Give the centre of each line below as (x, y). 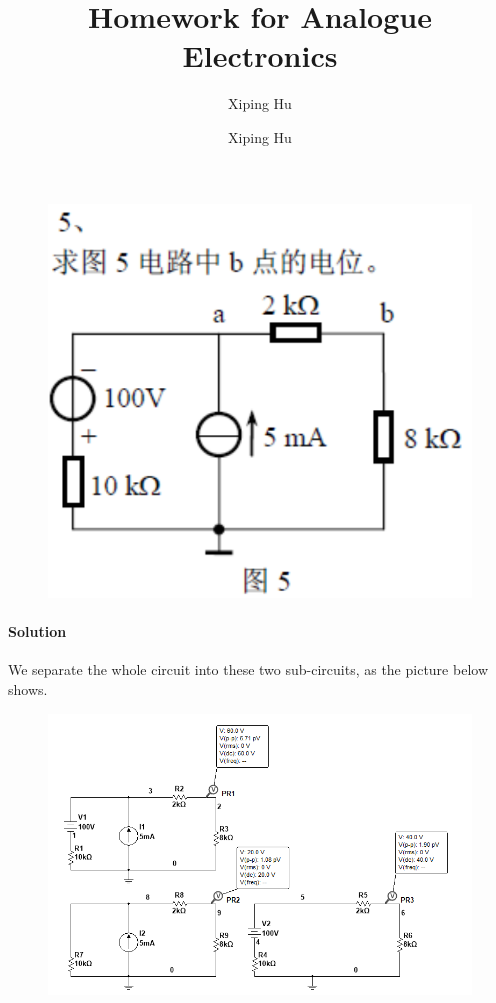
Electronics (260, 55)
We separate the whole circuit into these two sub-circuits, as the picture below (248, 669)
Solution (37, 631)
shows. (28, 688)
